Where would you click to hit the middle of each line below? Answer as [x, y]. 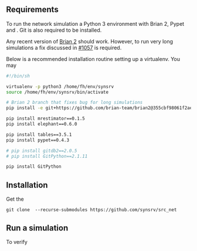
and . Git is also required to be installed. [54, 30]
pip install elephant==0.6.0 [42, 124]
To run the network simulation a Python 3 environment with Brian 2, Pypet [95, 23]
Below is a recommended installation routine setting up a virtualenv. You [93, 59]
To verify [17, 242]
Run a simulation [37, 228]
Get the [15, 199]
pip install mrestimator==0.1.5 [45, 119]
